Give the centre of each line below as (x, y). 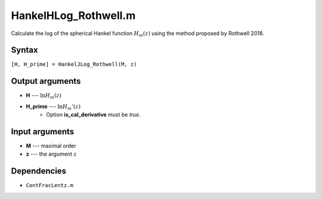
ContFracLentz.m (50, 185)
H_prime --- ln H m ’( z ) (53, 107)
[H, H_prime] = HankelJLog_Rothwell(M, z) (74, 64)
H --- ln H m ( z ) (44, 96)
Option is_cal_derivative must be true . (94, 115)
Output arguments (46, 81)
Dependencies (39, 171)
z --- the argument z (51, 154)
